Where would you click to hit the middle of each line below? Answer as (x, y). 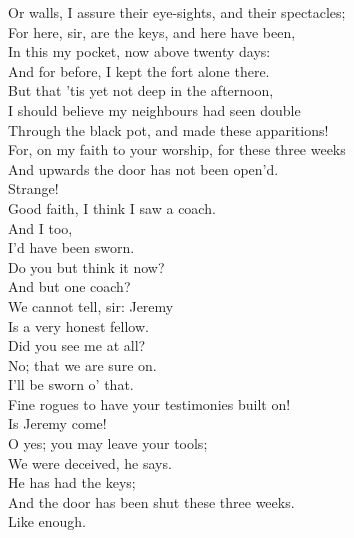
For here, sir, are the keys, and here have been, (152, 31)
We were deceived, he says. (90, 462)
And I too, (40, 227)
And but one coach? (69, 286)
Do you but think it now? (86, 266)
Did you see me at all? (77, 345)
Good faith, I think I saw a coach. (112, 207)
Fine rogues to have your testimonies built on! (149, 403)
